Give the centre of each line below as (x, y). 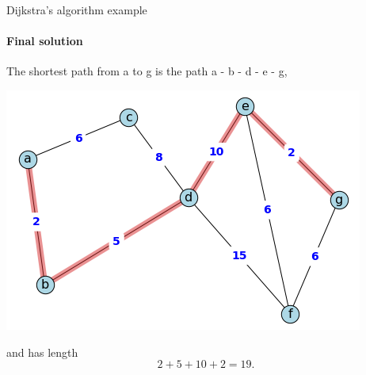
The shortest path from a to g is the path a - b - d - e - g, (147, 71)
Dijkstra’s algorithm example (77, 10)
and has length (42, 352)
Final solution (45, 41)
